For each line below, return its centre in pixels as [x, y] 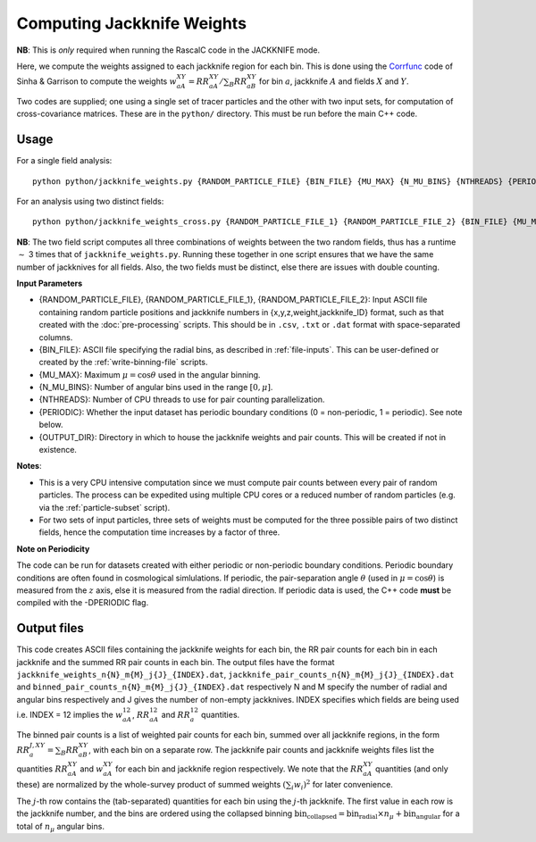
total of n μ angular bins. [60, 827]
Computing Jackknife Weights [132, 23]
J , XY [37, 746]
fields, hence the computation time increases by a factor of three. [159, 532]
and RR [176, 714]
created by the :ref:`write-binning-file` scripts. [124, 363]
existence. [58, 450]
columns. [56, 337]
